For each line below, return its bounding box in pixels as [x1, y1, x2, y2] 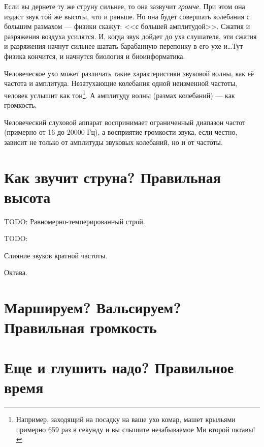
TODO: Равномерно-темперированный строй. [4, 216, 145, 226]
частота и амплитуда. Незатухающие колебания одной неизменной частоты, [4, 78, 238, 88]
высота [4, 186, 51, 207]
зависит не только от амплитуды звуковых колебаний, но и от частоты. [4, 136, 223, 147]
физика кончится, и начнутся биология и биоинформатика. [4, 50, 185, 61]
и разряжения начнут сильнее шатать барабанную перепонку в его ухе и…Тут [4, 41, 243, 51]
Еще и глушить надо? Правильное [4, 356, 234, 377]
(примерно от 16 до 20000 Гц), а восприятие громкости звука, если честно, [4, 127, 238, 137]
